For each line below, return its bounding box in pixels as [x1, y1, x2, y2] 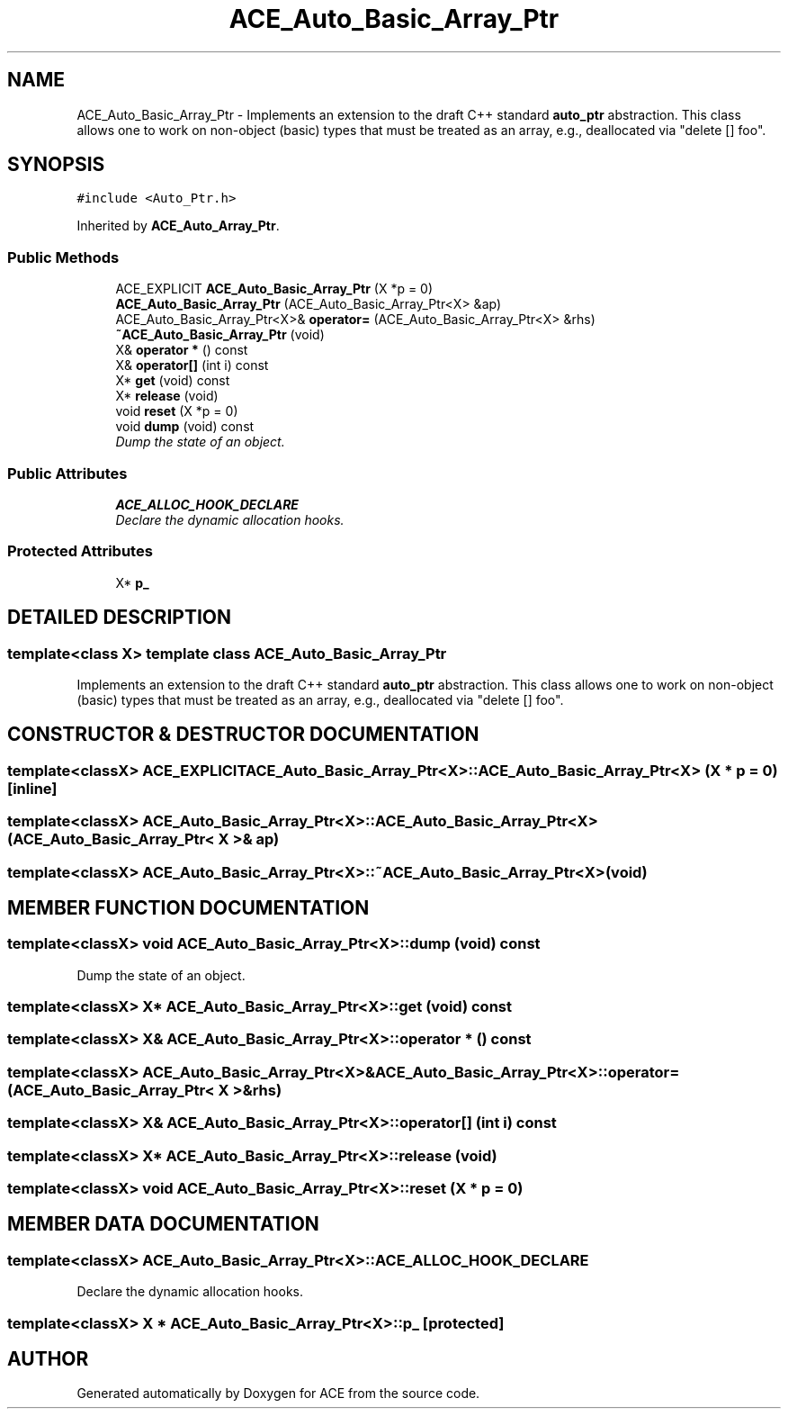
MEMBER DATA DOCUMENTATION [7, 1213, 319, 1236]
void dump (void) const [115, 419, 255, 435]
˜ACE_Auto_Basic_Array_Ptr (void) [115, 327, 325, 343]
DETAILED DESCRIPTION [7, 606, 232, 629]
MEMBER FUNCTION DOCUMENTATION [7, 896, 370, 919]
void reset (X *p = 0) [115, 403, 238, 419]
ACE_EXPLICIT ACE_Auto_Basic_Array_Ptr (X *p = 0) [115, 281, 434, 297]
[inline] [7, 779, 58, 798]
